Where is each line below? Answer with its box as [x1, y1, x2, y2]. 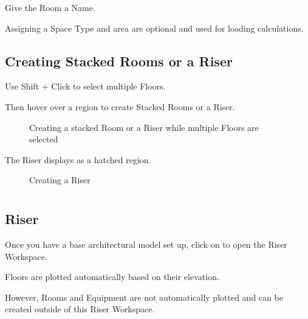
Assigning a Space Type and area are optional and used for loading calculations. [5, 21, 304, 34]
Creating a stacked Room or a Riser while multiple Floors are [29, 121, 259, 133]
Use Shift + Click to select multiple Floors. [5, 80, 166, 93]
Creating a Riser [29, 174, 91, 186]
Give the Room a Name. [5, 1, 95, 13]
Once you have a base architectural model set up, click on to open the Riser [5, 237, 287, 250]
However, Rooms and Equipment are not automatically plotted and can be [5, 290, 283, 303]
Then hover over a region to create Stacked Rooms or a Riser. [5, 100, 235, 113]
